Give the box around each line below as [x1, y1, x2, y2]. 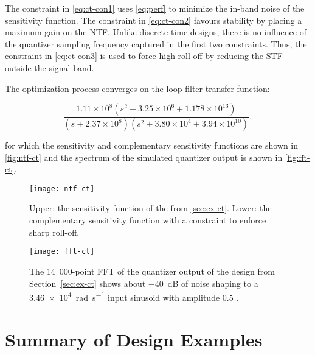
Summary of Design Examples [5, 326, 263, 351]
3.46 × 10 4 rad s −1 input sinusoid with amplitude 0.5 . [29, 289, 239, 303]
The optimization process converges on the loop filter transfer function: [5, 82, 270, 94]
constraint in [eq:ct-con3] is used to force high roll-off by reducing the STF [5, 49, 283, 62]
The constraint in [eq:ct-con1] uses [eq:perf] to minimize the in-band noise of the [5, 2, 305, 14]
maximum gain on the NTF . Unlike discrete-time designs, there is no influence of [5, 26, 306, 38]
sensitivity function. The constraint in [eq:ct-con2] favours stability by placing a [5, 13, 302, 26]
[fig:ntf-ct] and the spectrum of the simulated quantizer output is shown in [5, 150, 283, 163]
